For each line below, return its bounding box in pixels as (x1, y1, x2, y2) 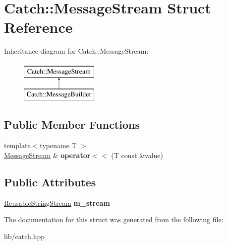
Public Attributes (4, 174, 96, 189)
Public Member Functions (4, 117, 140, 132)
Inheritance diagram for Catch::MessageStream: (4, 46, 149, 56)
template (4, 140, 31, 151)
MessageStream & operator (4, 150, 91, 160)
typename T (40, 140, 77, 151)
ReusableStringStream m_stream (4, 197, 110, 208)
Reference (4, 17, 73, 37)
